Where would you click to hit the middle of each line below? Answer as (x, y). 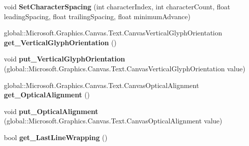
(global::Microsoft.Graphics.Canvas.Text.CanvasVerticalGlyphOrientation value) (125, 68)
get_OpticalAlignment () (47, 95)
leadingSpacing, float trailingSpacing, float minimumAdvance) (97, 16)
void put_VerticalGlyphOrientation (65, 59)
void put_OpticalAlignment (51, 111)
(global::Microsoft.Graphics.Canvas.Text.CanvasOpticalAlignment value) (113, 121)
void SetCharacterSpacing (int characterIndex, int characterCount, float (117, 6)
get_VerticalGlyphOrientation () (60, 42)
